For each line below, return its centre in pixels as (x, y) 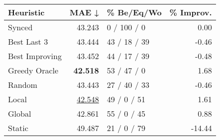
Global (20, 113)
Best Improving (35, 56)
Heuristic (26, 12)
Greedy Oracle (33, 70)
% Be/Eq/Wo (134, 12)
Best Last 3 (28, 41)
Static (18, 128)
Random (23, 85)
